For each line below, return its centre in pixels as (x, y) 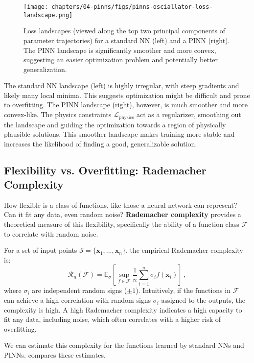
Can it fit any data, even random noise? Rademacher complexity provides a (123, 214)
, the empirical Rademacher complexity (184, 250)
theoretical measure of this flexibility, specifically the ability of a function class (122, 224)
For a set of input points (41, 250)
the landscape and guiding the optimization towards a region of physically (115, 124)
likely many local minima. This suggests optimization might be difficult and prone (127, 95)
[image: (36, 7)
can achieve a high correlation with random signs (78, 300)
